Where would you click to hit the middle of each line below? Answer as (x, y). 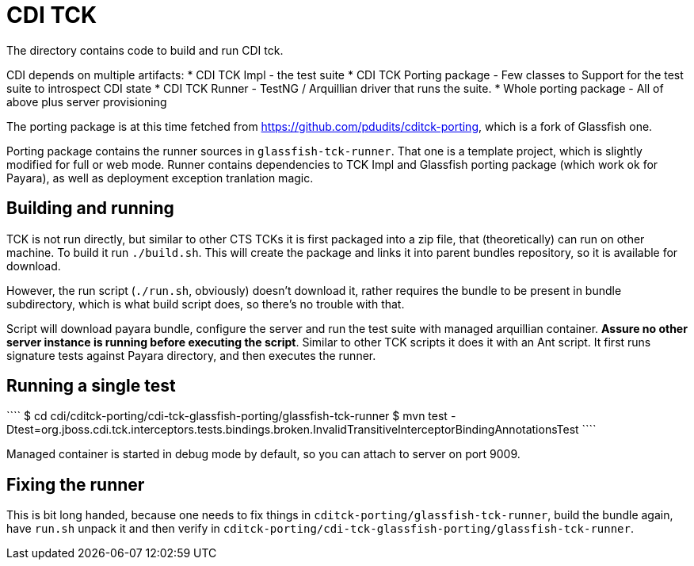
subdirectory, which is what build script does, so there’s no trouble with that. (206, 304)
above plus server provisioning (87, 101)
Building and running (90, 208)
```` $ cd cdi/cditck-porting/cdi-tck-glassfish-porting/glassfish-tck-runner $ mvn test (227, 416)
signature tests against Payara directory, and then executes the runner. (191, 355)
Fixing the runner (76, 484)
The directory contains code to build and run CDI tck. (145, 50)
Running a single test (91, 386)
